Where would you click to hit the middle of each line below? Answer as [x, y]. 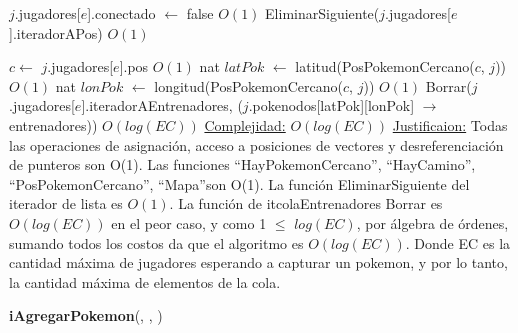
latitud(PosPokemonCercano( [385, 66]
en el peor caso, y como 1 [189, 222]
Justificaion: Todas [450, 124]
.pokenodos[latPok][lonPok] [331, 105]
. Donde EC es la [458, 242]
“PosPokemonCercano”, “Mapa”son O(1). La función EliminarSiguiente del [239, 183]
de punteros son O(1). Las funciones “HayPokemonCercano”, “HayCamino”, [242, 164]
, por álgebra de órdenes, [432, 222]
